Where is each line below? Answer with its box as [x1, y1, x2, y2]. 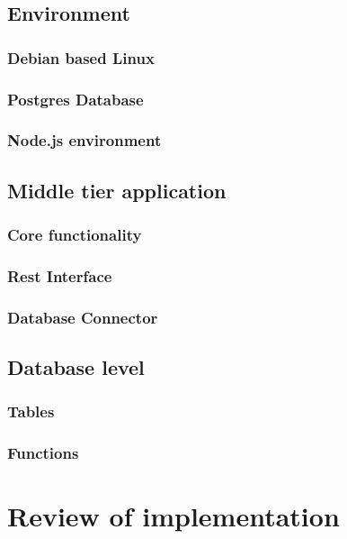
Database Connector [7, 306, 158, 328]
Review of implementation [7, 498, 340, 534]
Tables [7, 400, 55, 423]
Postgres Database [7, 87, 144, 110]
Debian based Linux [7, 46, 155, 69]
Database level [7, 353, 145, 381]
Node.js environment [7, 129, 162, 151]
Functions [7, 442, 79, 464]
